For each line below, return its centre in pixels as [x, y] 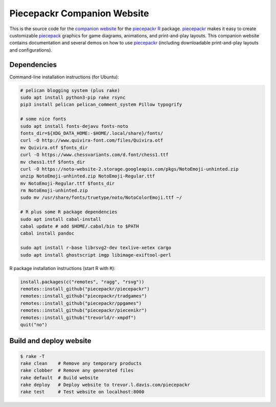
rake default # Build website [60, 378]
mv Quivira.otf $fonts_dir [54, 148]
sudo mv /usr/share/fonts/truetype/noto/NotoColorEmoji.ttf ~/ [101, 198]
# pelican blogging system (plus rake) [70, 90]
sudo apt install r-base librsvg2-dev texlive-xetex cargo [96, 248]
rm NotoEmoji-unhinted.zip [54, 191]
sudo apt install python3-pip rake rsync [73, 97]
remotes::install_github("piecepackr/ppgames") [81, 303]
